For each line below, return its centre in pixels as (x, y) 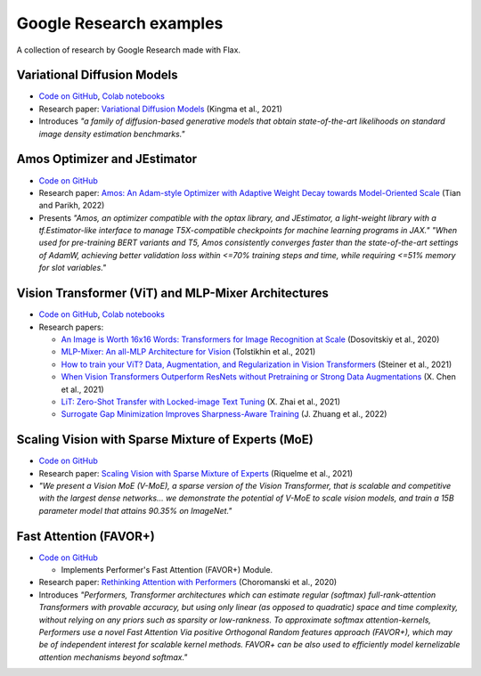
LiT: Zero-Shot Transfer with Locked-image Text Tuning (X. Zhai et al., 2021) (201, 402)
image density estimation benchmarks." (112, 134)
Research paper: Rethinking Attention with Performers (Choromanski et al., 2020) (188, 582)
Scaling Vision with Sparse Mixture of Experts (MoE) (165, 440)
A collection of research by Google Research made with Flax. (128, 50)
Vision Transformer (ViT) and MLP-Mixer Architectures (172, 293)
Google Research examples (120, 23)
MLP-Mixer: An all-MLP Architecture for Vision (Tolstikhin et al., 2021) (188, 352)
